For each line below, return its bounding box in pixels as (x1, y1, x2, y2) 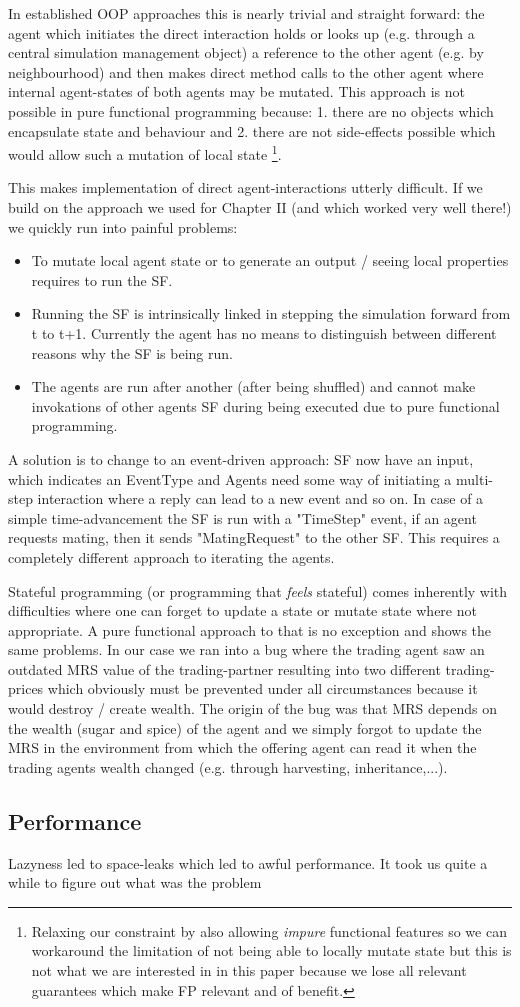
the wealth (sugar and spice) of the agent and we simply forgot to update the (8, 717, 482, 738)
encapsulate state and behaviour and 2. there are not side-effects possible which (8, 120, 496, 141)
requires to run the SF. (31, 269, 173, 290)
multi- (456, 468, 493, 489)
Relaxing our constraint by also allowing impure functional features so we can (31, 920, 507, 941)
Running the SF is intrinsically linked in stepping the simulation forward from (31, 303, 511, 324)
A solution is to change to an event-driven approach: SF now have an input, (8, 448, 474, 469)
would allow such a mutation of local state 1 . (8, 141, 282, 164)
